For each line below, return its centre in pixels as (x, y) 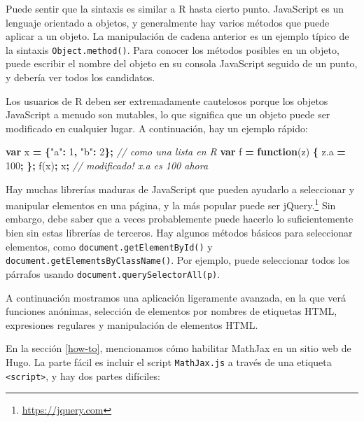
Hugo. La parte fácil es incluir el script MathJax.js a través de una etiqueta (169, 361)
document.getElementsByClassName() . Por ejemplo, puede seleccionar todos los (178, 260)
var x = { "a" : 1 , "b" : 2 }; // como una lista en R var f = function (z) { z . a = (176, 152)
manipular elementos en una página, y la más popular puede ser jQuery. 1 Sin (171, 204)
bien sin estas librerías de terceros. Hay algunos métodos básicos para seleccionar (179, 233)
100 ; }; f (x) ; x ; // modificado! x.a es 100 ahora (107, 165)
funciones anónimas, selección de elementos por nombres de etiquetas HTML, (171, 311)
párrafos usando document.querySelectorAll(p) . (113, 273)
